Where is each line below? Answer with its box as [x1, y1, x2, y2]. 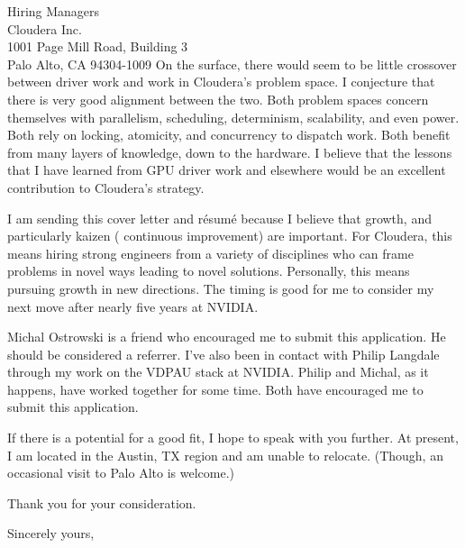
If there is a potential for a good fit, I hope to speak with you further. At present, [7, 428, 459, 447]
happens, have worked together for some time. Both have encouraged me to [7, 379, 424, 398]
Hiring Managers [7, 2, 100, 20]
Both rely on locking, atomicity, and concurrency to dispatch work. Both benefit [7, 125, 451, 144]
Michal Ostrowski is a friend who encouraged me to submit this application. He [7, 327, 446, 346]
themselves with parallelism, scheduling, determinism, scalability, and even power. [7, 107, 460, 126]
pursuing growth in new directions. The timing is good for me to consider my [7, 279, 434, 297]
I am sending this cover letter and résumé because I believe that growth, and [7, 208, 432, 227]
